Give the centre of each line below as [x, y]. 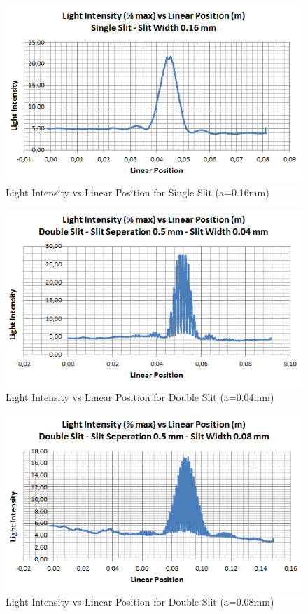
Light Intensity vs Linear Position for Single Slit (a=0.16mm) [138, 192]
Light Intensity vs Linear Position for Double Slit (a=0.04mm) [140, 397]
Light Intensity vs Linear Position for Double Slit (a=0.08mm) [140, 601]
